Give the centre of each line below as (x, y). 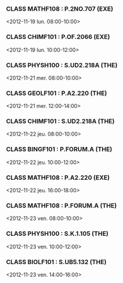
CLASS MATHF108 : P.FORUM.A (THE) (61, 205)
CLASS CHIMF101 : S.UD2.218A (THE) (60, 121)
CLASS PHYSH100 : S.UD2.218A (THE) (62, 65)
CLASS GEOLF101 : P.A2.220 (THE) (57, 93)
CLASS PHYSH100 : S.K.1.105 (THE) (57, 233)
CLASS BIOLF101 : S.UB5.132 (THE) (56, 262)
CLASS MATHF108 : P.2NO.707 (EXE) (60, 9)
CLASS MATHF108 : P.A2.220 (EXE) (58, 177)
